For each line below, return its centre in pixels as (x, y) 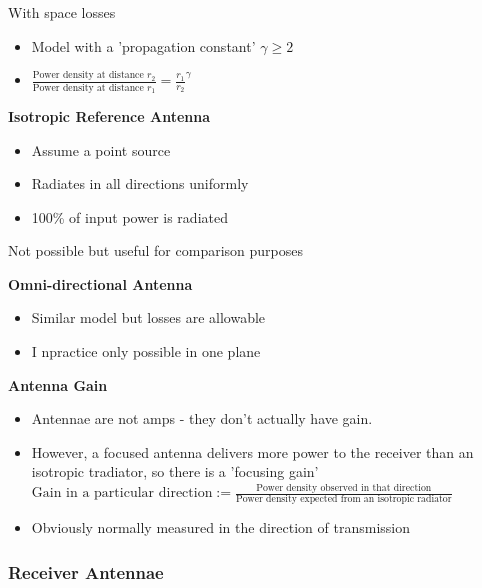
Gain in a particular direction (122, 493)
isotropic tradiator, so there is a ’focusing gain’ (175, 471)
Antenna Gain (58, 384)
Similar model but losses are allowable (148, 317)
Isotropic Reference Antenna (109, 115)
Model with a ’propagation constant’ (143, 45)
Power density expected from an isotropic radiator (344, 499)
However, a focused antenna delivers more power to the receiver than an (252, 451)
